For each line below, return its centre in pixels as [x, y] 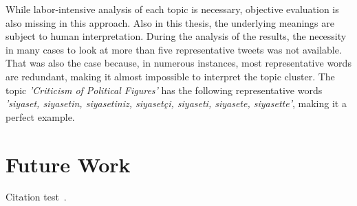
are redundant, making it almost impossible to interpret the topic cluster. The [170, 76]
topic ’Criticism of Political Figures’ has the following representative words [164, 90]
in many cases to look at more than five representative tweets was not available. [174, 49]
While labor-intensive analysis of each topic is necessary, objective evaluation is [172, 9]
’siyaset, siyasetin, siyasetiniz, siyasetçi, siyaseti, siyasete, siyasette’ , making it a [176, 103]
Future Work [68, 164]
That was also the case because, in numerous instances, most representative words [178, 63]
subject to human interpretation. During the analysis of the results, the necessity [176, 36]
